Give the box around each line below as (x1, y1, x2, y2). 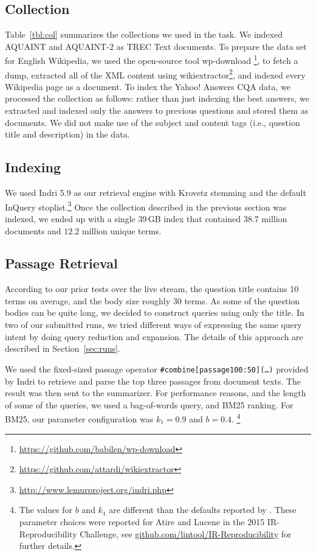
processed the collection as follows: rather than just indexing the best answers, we (5, 92, 309, 105)
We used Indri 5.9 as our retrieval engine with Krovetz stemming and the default (5, 186, 306, 199)
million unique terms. (81, 224, 162, 237)
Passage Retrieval (5, 254, 118, 273)
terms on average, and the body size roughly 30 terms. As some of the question (5, 294, 300, 307)
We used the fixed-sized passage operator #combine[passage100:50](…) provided (5, 362, 309, 375)
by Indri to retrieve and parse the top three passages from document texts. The (5, 374, 301, 387)
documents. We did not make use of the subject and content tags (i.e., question (5, 116, 300, 128)
